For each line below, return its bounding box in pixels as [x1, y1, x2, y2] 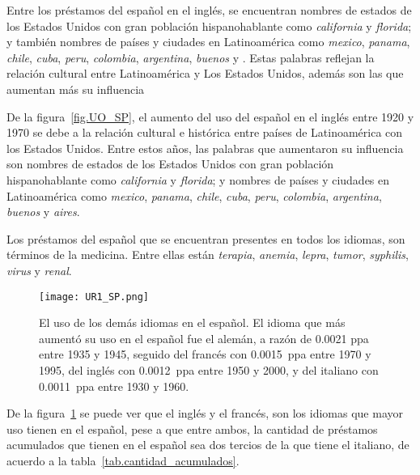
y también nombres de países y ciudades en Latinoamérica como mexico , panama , [6, 33, 410, 50]
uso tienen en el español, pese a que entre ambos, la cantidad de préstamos [6, 420, 378, 437]
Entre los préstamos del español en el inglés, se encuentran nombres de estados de [6, 2, 412, 18]
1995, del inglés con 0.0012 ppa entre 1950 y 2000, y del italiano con [39, 361, 379, 378]
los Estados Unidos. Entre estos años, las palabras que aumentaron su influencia [6, 139, 404, 156]
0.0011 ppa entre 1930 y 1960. [39, 377, 189, 394]
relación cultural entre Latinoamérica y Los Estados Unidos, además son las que [6, 65, 404, 82]
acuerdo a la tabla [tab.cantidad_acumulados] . [6, 452, 240, 469]
